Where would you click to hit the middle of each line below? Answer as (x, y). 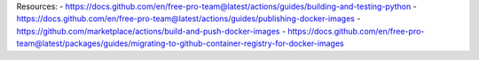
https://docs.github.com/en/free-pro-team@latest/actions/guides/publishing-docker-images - (188, 19)
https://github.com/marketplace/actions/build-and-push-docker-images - (151, 31)
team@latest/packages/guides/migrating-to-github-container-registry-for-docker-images (181, 43)
